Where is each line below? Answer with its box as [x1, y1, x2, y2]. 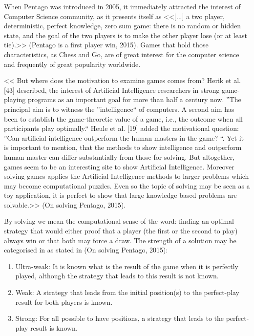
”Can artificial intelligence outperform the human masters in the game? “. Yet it [4, 132, 244, 143]
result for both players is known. [15, 296, 113, 307]
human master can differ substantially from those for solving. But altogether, [4, 151, 235, 162]
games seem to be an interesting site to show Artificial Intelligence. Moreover [4, 161, 234, 171]
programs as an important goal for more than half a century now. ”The [28, 94, 241, 105]
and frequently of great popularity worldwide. [4, 59, 141, 69]
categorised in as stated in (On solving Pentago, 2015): [4, 245, 168, 255]
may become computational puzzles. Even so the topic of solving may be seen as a [4, 180, 250, 190]
